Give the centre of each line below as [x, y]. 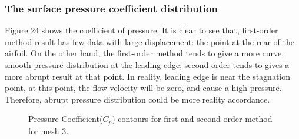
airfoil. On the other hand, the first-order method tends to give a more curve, [144, 53]
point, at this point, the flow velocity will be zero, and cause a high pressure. [143, 88]
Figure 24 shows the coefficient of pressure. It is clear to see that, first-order [142, 30]
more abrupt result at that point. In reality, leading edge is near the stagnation [148, 76]
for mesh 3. [49, 130]
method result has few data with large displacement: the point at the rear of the [149, 41]
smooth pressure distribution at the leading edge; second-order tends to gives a [147, 65]
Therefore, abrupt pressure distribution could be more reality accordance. [137, 99]
